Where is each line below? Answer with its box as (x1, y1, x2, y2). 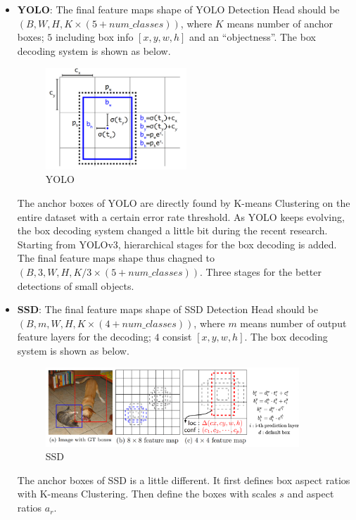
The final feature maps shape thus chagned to (17, 251, 215, 265)
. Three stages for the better (200, 264, 322, 279)
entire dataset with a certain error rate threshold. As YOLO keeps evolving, (17, 209, 345, 224)
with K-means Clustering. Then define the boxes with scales (17, 486, 276, 501)
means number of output (240, 315, 347, 330)
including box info (55, 30, 134, 44)
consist (163, 329, 192, 344)
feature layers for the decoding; (17, 329, 151, 344)
